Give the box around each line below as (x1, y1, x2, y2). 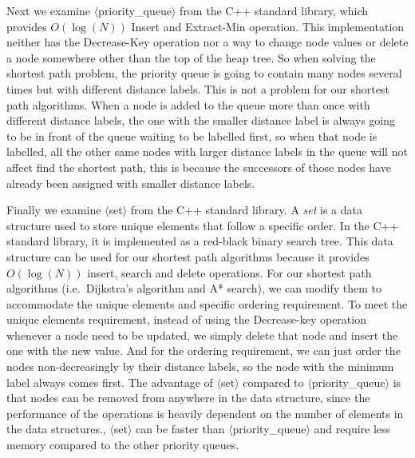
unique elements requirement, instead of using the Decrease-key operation (6, 311, 366, 328)
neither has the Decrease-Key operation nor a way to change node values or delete (6, 34, 409, 50)
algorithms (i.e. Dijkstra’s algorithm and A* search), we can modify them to (6, 280, 382, 297)
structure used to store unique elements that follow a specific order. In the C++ (6, 217, 399, 233)
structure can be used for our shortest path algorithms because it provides (6, 248, 370, 265)
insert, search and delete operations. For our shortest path (87, 264, 372, 281)
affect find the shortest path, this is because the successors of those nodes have (6, 158, 391, 175)
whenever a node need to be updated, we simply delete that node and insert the (6, 326, 398, 343)
